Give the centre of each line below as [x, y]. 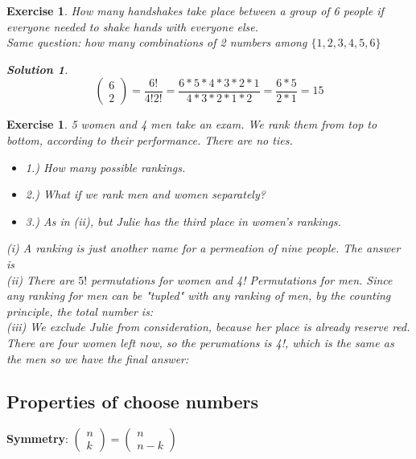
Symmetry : [37, 439]
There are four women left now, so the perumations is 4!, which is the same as [200, 342]
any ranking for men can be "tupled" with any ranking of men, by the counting [199, 295]
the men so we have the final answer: [98, 358]
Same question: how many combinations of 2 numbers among [157, 42]
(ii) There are [41, 279]
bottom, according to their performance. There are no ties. [150, 139]
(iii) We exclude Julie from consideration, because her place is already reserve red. [208, 327]
